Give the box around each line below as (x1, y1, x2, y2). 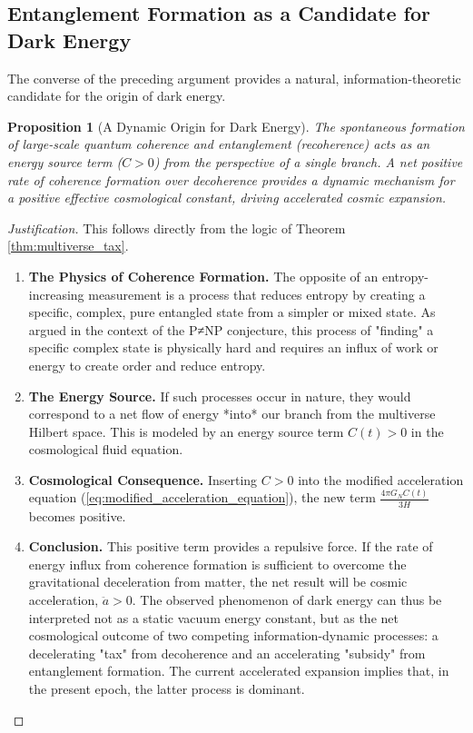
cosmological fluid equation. (28, 440, 183, 459)
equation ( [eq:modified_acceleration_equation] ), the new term (28, 488, 376, 507)
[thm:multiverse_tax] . (7, 236, 129, 255)
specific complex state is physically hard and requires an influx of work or (28, 338, 439, 357)
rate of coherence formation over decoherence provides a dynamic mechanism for (7, 170, 455, 189)
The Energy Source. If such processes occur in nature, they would (28, 386, 411, 405)
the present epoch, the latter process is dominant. (28, 679, 305, 698)
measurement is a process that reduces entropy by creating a (88, 284, 426, 303)
